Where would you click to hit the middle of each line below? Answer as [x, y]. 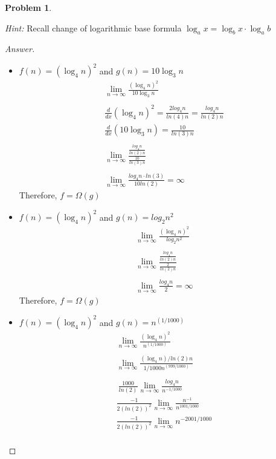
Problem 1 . [28, 7]
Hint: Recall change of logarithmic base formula [93, 28]
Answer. [20, 49]
